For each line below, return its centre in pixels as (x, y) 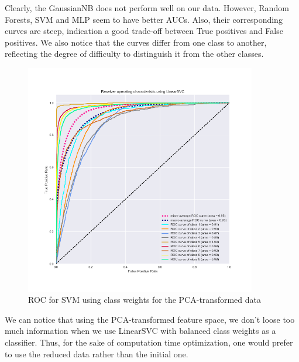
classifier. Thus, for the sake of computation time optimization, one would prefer (149, 342)
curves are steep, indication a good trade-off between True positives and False (144, 31)
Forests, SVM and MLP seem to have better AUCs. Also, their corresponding (144, 19)
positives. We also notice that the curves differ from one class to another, (136, 42)
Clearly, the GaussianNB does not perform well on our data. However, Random (147, 8)
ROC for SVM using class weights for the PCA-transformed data (145, 300)
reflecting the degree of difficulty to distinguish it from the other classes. (134, 54)
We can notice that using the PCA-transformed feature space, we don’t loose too (150, 319)
